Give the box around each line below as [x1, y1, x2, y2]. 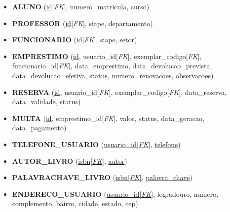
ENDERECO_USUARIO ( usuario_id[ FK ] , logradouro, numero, [12, 188, 219, 199]
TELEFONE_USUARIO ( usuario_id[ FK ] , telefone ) [12, 139, 181, 149]
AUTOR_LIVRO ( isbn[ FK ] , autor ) [12, 155, 127, 166]
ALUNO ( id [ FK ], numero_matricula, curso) [12, 1, 150, 11]
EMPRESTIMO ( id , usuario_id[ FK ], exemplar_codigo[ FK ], [12, 51, 202, 61]
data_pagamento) [12, 122, 67, 133]
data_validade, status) [12, 96, 81, 107]
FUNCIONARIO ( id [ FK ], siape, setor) [12, 34, 137, 45]
